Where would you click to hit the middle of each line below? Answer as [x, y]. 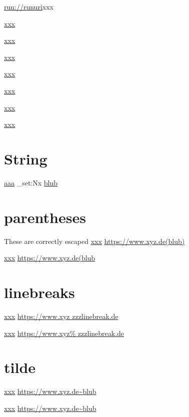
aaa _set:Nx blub [31, 182]
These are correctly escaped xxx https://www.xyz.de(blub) [94, 241]
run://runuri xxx [29, 6]
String [26, 158]
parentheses [45, 217]
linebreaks [39, 292]
